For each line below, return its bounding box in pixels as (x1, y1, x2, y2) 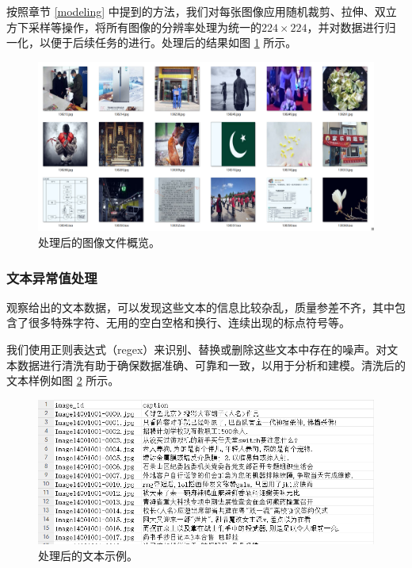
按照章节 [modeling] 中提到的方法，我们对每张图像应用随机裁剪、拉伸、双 (6, 3, 386, 19)
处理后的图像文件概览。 (38, 234, 160, 251)
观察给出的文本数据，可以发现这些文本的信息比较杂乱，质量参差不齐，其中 (6, 298, 395, 315)
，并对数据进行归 (307, 18, 396, 35)
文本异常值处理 (6, 267, 97, 287)
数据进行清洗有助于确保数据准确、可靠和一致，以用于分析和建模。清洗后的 (17, 356, 406, 373)
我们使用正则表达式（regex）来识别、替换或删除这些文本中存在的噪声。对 (6, 341, 387, 358)
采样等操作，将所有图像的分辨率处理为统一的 (28, 18, 261, 35)
